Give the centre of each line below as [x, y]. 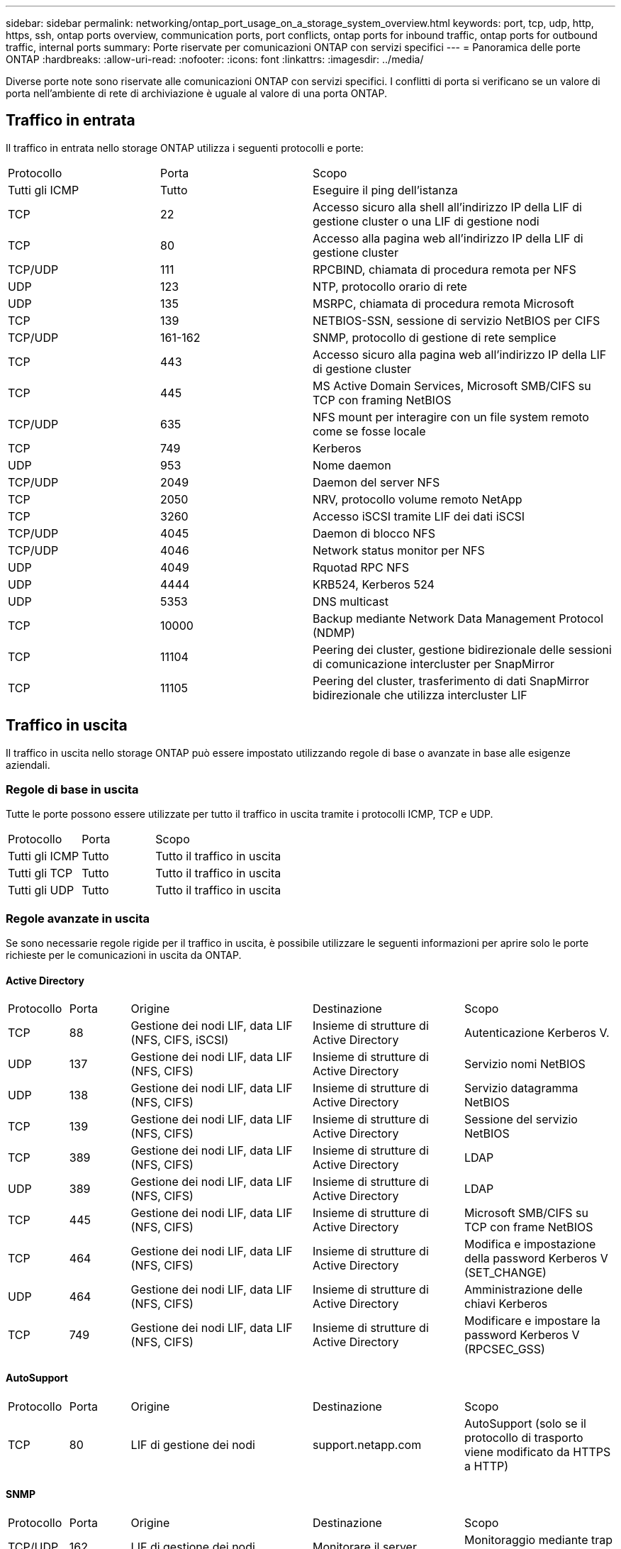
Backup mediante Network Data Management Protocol [458, 618]
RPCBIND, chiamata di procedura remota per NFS [444, 269]
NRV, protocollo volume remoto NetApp [418, 499]
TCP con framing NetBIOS [382, 400]
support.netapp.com [367, 1444]
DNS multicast [351, 601]
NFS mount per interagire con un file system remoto [451, 417]
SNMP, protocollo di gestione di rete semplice [435, 337]
